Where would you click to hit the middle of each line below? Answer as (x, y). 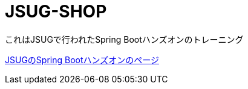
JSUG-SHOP (56, 11)
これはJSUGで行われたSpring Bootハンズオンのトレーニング (124, 39)
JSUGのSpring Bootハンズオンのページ (82, 60)
